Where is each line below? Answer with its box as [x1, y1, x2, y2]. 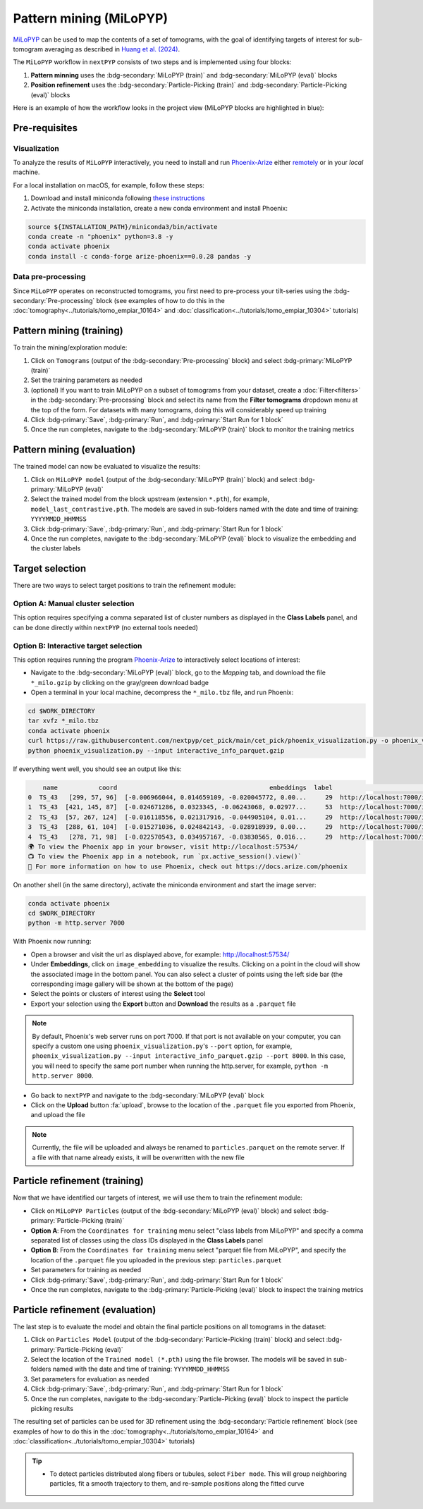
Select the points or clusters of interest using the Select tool [30, 990, 206, 998]
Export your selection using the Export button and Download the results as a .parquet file [30, 999, 296, 1008]
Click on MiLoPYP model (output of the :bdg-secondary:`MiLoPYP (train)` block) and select [30, 475, 298, 484]
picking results [30, 1404, 74, 1412]
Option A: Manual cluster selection [13, 599, 135, 609]
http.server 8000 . [32, 1071, 94, 1080]
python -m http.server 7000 [27, 919, 125, 927]
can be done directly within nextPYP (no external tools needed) [13, 623, 199, 632]
